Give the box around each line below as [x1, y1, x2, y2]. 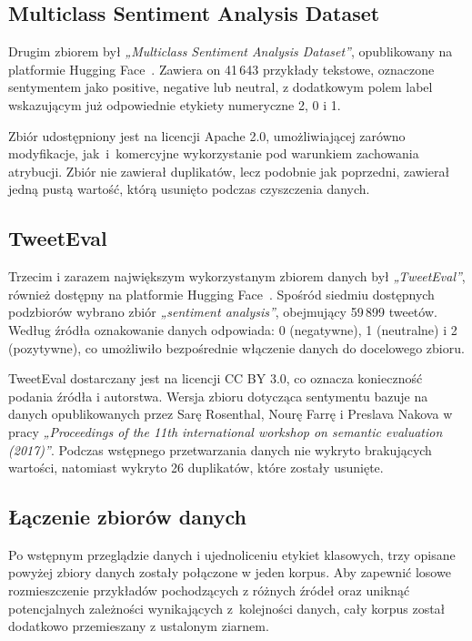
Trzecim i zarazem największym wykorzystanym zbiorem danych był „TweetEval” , [8, 267, 466, 286]
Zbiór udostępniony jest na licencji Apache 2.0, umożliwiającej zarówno [8, 126, 406, 145]
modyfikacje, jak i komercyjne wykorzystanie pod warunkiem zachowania [8, 144, 419, 163]
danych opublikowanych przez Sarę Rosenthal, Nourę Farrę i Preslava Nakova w [8, 404, 453, 423]
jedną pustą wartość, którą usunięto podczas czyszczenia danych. [8, 179, 370, 198]
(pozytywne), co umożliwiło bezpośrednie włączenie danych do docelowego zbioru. [8, 338, 465, 357]
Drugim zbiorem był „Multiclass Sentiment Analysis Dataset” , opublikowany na [8, 42, 453, 61]
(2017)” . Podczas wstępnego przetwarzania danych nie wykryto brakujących [8, 440, 432, 459]
